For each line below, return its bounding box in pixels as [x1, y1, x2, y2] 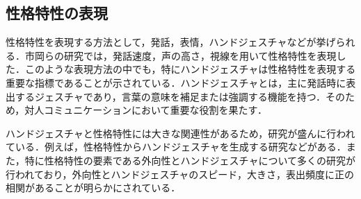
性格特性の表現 [6, 2, 108, 24]
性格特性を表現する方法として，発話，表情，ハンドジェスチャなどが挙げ [6, 35, 336, 49]
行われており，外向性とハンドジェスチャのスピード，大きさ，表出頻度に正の [6, 166, 355, 181]
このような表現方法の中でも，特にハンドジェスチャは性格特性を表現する [24, 62, 356, 76]
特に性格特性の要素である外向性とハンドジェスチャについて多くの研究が [24, 153, 356, 167]
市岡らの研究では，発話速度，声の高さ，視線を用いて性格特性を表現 [24, 48, 337, 62]
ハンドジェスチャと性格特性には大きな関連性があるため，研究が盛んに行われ [6, 126, 355, 140]
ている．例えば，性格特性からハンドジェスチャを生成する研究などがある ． [6, 139, 346, 154]
